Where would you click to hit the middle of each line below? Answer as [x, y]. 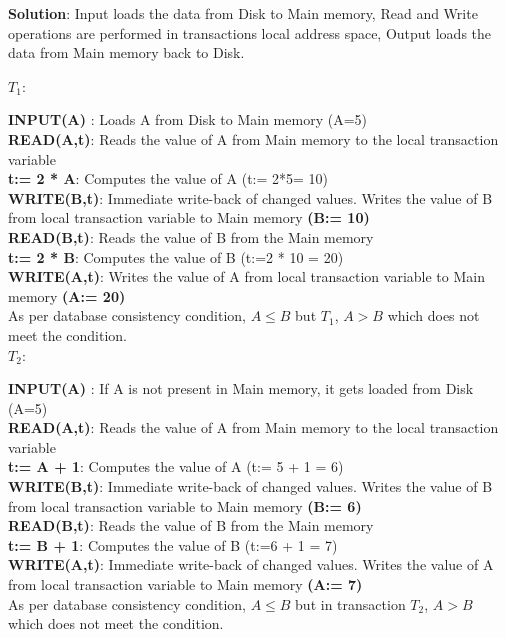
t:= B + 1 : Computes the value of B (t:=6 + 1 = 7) [173, 544]
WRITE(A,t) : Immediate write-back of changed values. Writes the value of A [251, 564]
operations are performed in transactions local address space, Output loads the [250, 32]
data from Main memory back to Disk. [126, 52]
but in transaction [350, 603]
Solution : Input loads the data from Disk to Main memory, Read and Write [243, 13]
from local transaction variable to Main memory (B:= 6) [185, 505]
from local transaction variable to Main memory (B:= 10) [189, 217]
